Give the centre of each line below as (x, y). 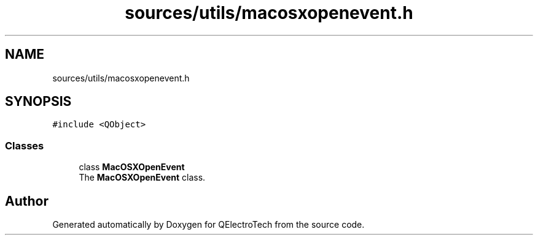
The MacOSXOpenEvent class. (142, 178)
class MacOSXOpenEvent (132, 167)
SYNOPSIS (38, 102)
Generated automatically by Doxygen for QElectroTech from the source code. (209, 225)
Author (27, 201)
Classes (25, 145)
